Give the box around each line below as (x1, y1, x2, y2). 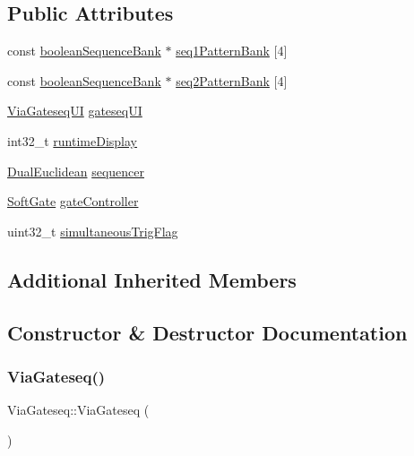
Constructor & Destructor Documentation (7, 318, 408, 346)
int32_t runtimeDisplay (7, 131, 138, 150)
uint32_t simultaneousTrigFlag (7, 221, 178, 240)
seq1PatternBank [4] (176, 41, 288, 60)
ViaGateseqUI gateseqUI (7, 101, 142, 120)
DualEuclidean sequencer (7, 161, 144, 180)
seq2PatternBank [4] (176, 71, 288, 90)
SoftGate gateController (7, 192, 139, 211)
